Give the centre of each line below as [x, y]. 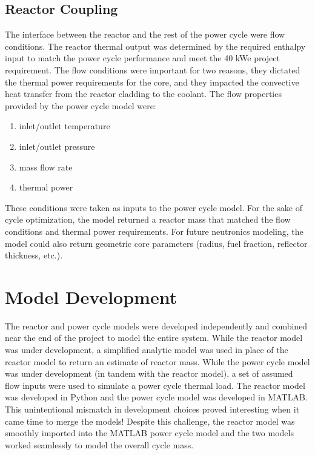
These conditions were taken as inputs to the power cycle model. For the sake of [154, 207]
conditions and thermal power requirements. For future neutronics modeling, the [154, 231]
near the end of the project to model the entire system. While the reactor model [154, 338]
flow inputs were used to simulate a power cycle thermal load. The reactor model [155, 385]
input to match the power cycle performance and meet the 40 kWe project [142, 58]
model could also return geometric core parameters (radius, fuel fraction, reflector [156, 243]
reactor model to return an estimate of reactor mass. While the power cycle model [157, 361]
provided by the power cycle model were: [81, 105]
